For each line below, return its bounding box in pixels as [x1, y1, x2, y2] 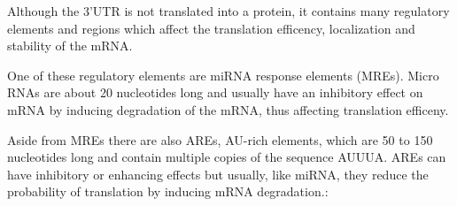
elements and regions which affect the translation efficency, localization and [7, 19, 415, 37]
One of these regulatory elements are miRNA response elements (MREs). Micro [7, 65, 439, 84]
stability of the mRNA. [7, 36, 133, 55]
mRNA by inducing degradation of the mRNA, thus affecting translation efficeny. [7, 100, 449, 118]
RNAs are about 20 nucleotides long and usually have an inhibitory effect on [7, 83, 423, 102]
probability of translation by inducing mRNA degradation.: [7, 182, 329, 201]
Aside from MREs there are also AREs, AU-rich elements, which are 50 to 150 [7, 130, 433, 149]
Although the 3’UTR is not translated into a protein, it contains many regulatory [7, 2, 450, 19]
